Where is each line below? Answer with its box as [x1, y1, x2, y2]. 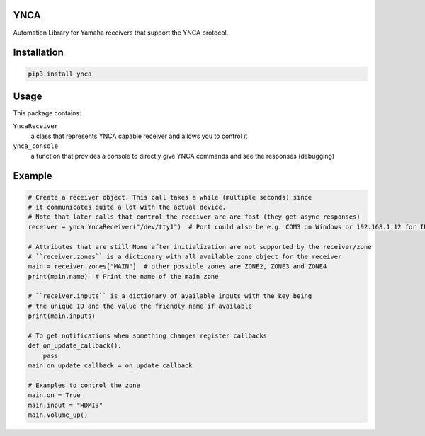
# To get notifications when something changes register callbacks [28, 332, 268, 340]
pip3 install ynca [28, 69, 92, 78]
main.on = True [28, 391, 81, 399]
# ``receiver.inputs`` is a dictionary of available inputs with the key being [28, 292, 312, 300]
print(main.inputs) [28, 312, 96, 320]
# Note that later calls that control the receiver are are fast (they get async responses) [28, 213, 361, 221]
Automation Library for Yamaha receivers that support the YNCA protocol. [13, 28, 229, 37]
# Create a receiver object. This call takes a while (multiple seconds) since [28, 193, 312, 201]
